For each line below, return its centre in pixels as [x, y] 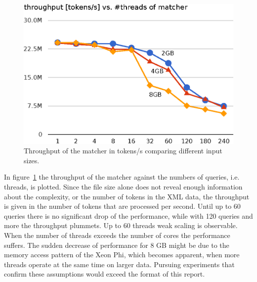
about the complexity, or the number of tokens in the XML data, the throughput [127, 196]
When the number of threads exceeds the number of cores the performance [117, 235]
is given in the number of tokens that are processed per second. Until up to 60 [122, 206]
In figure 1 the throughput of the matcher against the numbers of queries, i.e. [122, 177]
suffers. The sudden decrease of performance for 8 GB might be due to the [117, 245]
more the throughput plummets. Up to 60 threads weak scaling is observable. [121, 225]
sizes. [32, 160]
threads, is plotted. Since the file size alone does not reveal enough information [123, 187]
